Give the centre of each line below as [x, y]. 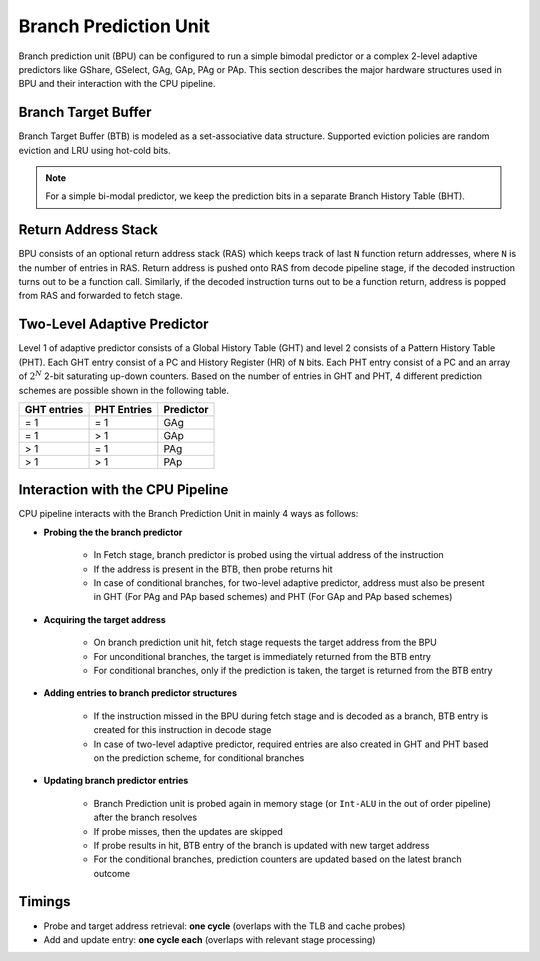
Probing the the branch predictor [113, 532]
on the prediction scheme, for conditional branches [199, 757]
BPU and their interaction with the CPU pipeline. [117, 84]
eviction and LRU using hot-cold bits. [95, 150]
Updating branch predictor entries [116, 781]
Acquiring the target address [105, 619]
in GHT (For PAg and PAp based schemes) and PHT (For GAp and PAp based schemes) [273, 597]
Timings [44, 901]
